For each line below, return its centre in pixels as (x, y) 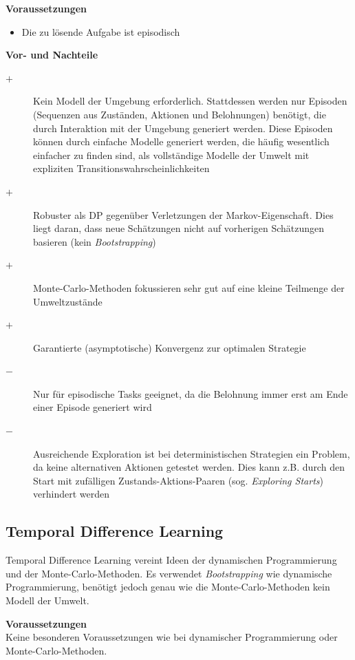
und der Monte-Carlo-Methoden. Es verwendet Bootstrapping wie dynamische (169, 573)
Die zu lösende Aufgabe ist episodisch (101, 31)
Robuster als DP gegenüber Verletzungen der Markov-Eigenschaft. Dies (183, 214)
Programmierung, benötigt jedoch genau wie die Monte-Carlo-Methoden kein (168, 587)
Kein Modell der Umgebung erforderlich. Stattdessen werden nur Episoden (190, 101)
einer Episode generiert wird (93, 407)
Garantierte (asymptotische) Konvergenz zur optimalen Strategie (170, 347)
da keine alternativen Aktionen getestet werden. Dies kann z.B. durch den (189, 467)
